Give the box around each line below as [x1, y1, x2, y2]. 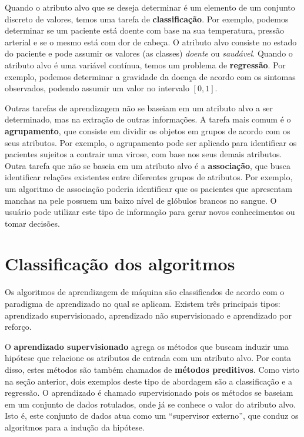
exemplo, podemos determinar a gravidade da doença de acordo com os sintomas [5, 70, 296, 82]
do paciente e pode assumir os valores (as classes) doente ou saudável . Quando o [5, 47, 293, 59]
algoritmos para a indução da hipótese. [5, 421, 145, 433]
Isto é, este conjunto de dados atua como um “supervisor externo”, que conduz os [5, 409, 299, 422]
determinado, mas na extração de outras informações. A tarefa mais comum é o [5, 113, 291, 125]
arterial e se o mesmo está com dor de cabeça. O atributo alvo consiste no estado [5, 35, 297, 48]
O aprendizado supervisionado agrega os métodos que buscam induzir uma [5, 340, 289, 352]
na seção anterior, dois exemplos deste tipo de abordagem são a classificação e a [5, 375, 293, 387]
